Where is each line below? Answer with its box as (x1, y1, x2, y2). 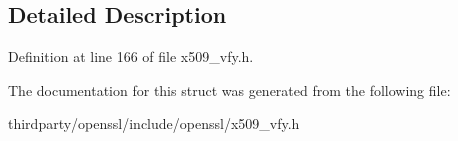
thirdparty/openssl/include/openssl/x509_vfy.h (8, 113, 300, 134)
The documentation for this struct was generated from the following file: (8, 79, 451, 100)
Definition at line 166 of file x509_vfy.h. (8, 46, 254, 67)
